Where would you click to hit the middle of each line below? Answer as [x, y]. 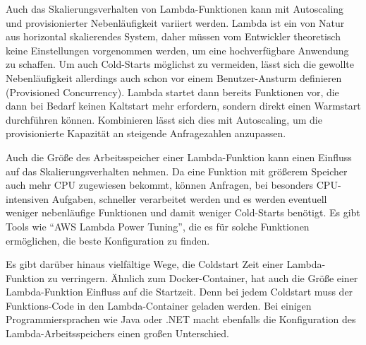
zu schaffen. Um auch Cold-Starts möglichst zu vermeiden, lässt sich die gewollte [180, 64]
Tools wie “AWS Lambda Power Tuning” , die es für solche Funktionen [158, 226]
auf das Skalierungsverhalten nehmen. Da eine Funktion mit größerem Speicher [177, 171]
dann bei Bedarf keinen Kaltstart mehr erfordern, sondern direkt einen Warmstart [183, 106]
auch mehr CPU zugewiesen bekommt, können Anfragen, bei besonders [160, 185]
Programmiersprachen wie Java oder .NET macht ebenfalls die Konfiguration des [181, 319]
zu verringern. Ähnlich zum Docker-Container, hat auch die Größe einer [203, 277]
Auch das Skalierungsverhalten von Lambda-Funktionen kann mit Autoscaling [175, 8]
